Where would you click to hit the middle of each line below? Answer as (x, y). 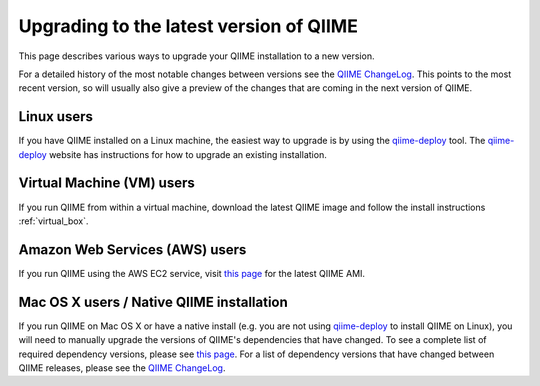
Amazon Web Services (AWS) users (132, 249)
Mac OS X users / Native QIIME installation (153, 301)
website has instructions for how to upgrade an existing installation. (187, 154)
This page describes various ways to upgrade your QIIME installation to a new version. (196, 56)
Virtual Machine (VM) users (106, 183)
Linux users (56, 116)
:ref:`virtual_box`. (53, 221)
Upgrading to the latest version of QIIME (188, 26)
